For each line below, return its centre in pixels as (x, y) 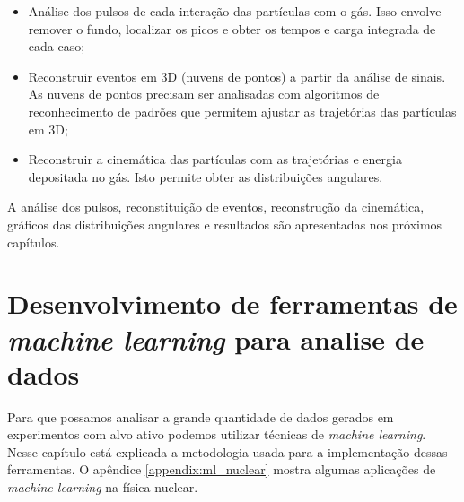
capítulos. (34, 242)
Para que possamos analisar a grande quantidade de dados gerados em (201, 416)
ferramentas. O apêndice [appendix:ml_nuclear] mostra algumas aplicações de (222, 469)
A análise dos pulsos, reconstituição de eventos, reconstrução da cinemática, (216, 207)
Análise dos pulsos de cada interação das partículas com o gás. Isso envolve (235, 11)
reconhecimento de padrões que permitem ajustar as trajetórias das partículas (242, 111)
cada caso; (57, 46)
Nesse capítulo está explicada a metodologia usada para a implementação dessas (228, 451)
